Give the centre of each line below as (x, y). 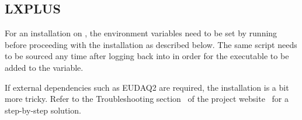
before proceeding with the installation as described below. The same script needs (151, 44)
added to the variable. (44, 67)
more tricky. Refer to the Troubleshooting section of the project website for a (147, 99)
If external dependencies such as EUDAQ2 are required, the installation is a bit (147, 87)
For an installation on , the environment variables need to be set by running (141, 33)
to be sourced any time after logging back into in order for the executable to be (147, 56)
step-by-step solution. (43, 110)
